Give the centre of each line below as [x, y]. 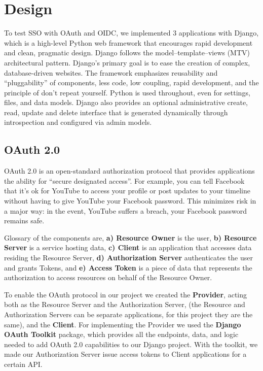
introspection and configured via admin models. [78, 122]
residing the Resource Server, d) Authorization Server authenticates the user [128, 258]
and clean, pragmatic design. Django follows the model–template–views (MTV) [127, 53]
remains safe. [24, 221]
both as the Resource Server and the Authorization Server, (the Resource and [125, 304]
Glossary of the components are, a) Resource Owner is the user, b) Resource [130, 237]
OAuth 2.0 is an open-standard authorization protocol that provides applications [129, 171]
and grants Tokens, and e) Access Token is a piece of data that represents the [128, 267]
